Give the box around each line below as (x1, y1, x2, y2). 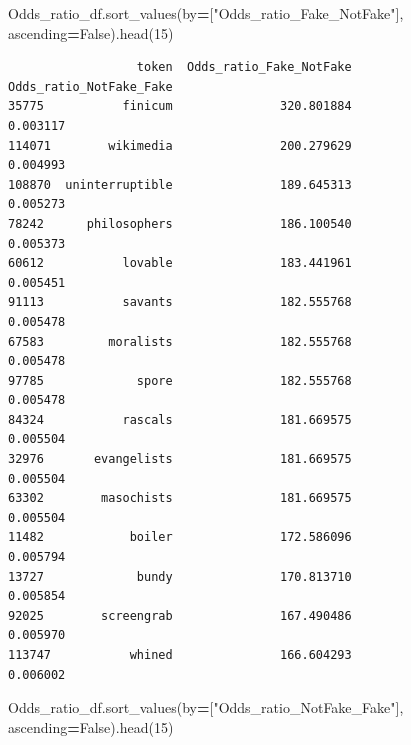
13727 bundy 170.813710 (8, 569, 352, 584)
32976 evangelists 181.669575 (8, 452, 352, 467)
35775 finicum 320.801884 (8, 99, 352, 114)
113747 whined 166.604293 (8, 648, 352, 662)
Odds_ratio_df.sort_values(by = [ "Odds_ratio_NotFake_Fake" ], (8, 697, 404, 718)
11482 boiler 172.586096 (8, 530, 352, 545)
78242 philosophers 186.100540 (8, 216, 352, 231)
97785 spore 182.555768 (8, 373, 352, 388)
